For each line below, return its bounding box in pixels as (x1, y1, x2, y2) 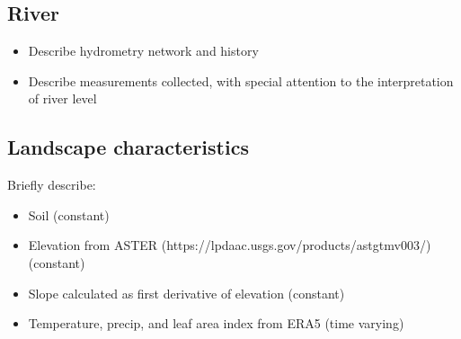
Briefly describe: (7, 175, 96, 194)
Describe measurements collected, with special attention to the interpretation (28, 71, 454, 90)
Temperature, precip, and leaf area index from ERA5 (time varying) (28, 314, 404, 333)
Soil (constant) (28, 205, 110, 224)
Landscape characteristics (7, 133, 249, 161)
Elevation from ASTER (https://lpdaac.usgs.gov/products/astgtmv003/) (28, 236, 431, 254)
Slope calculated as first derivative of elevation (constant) (28, 283, 345, 302)
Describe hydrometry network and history (28, 41, 259, 60)
